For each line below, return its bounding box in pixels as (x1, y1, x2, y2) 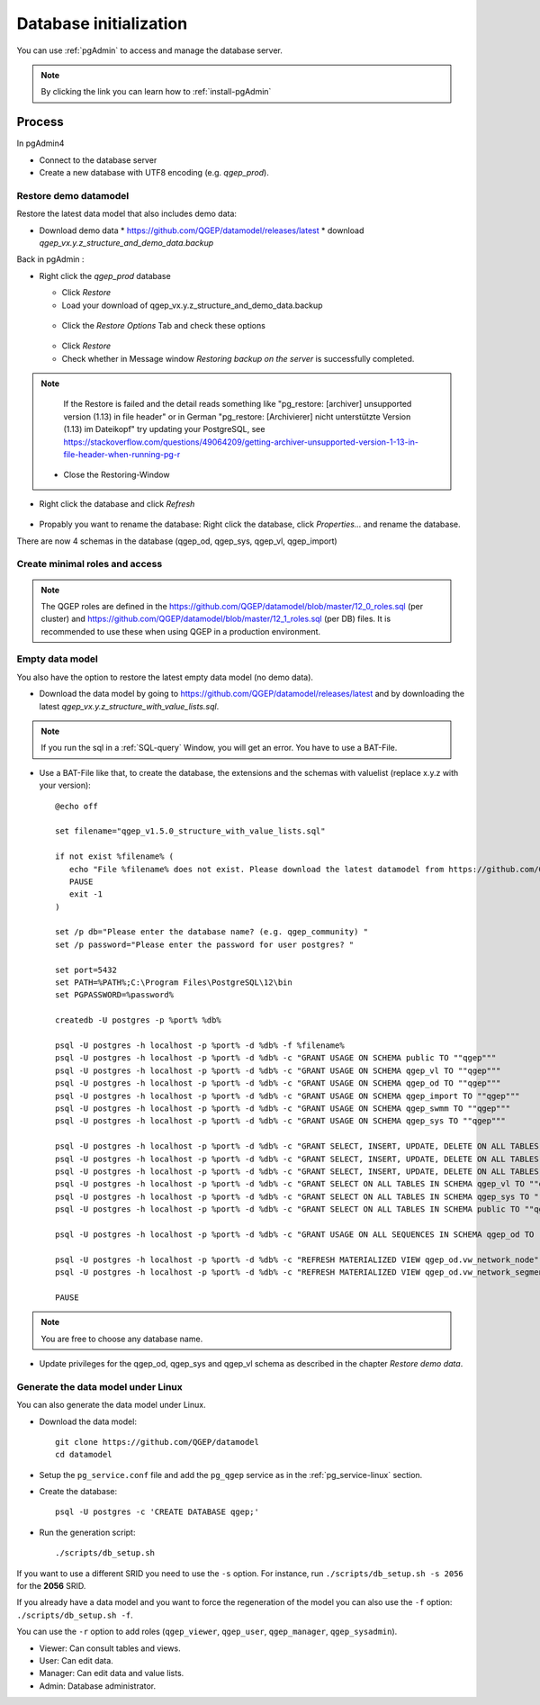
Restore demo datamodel (16, 189, 130, 202)
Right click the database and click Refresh (39, 498, 195, 509)
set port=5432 (55, 964, 117, 975)
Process (16, 114, 64, 130)
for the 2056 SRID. (16, 1581, 86, 1592)
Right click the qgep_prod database (39, 270, 171, 281)
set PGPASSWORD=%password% (55, 990, 175, 1000)
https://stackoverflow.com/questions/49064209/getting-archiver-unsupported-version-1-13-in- (63, 437, 418, 447)
